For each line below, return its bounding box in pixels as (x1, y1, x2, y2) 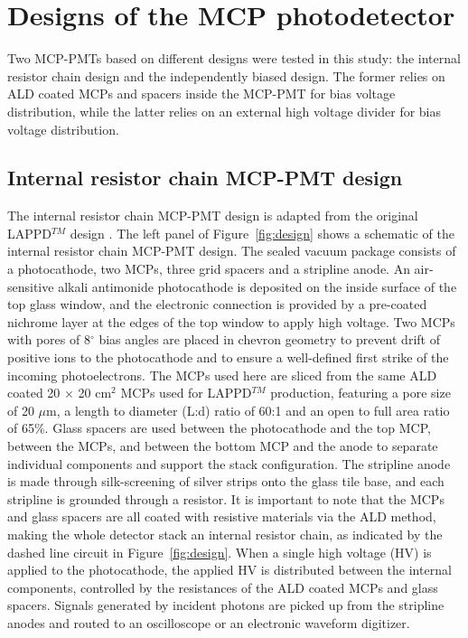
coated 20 (7, 383, 61, 402)
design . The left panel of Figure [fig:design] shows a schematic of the (70, 223, 455, 242)
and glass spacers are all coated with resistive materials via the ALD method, (7, 507, 436, 526)
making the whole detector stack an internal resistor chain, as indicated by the (7, 524, 443, 543)
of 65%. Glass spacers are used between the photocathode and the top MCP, (7, 418, 431, 437)
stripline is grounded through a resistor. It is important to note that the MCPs (7, 489, 445, 508)
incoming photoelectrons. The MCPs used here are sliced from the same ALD (7, 365, 437, 384)
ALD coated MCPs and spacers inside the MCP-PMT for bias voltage (7, 84, 396, 103)
